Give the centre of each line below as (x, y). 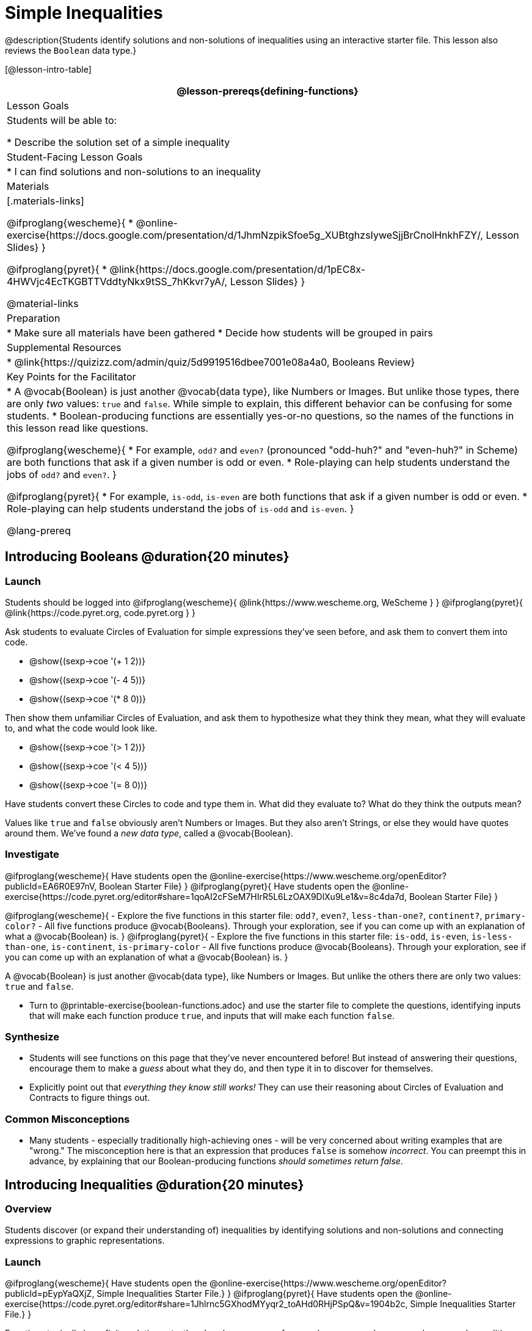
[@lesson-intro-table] (48, 69)
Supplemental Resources (64, 347)
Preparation (34, 318)
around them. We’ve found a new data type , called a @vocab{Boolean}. (149, 833)
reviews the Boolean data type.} (71, 50)
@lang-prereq (39, 530)
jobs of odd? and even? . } (62, 474)
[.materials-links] (46, 201)
